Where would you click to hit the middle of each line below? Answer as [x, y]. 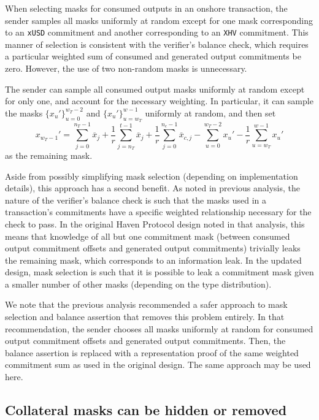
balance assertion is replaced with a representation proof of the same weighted [152, 352]
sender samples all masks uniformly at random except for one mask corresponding [159, 20]
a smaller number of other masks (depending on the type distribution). [138, 284]
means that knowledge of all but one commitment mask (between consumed [148, 236]
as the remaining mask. [49, 155]
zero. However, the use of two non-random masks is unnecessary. [126, 68]
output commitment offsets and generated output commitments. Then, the [145, 341]
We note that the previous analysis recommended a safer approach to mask [146, 304]
